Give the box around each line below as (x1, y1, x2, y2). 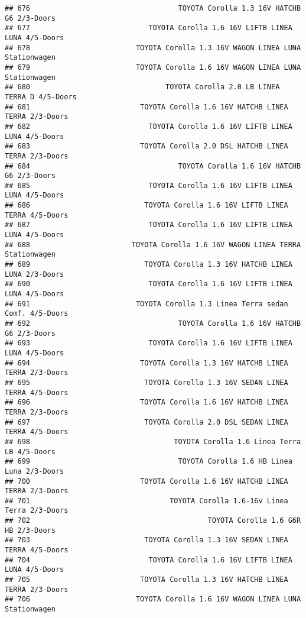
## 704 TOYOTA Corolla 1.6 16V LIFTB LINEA (5, 555, 292, 564)
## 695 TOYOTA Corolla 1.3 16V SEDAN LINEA (5, 378, 288, 387)
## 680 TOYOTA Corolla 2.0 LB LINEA (5, 83, 280, 92)
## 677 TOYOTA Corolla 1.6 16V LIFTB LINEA (5, 24, 292, 33)
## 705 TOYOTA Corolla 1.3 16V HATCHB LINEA (5, 575, 288, 584)
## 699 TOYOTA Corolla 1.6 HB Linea (5, 457, 292, 466)
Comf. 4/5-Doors (5, 309, 69, 318)
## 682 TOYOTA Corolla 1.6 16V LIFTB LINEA (5, 122, 292, 131)
